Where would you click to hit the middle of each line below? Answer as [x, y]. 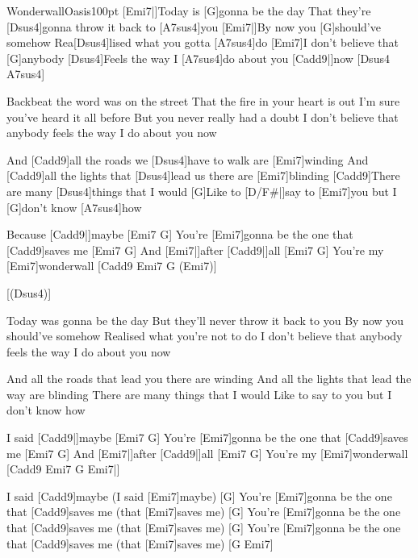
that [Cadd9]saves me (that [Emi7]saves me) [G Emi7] [140, 543]
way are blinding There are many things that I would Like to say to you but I [199, 394]
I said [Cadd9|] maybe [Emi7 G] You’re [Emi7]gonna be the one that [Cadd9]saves [207, 437]
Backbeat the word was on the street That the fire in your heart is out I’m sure [203, 100]
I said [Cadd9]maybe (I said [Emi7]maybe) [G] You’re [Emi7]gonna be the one [199, 496]
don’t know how [46, 410]
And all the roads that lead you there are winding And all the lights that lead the [209, 379]
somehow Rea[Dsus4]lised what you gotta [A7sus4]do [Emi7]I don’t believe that [203, 42]
